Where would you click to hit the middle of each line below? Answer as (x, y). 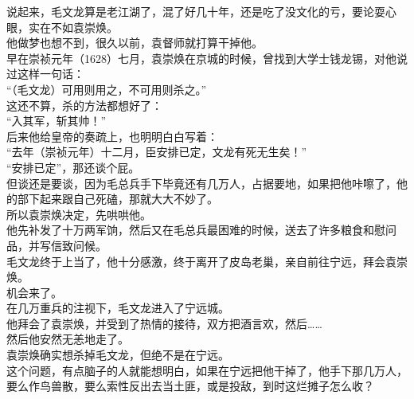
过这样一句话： (45, 74)
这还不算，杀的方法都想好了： (84, 105)
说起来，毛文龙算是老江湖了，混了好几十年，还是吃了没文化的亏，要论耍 (196, 11)
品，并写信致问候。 (57, 245)
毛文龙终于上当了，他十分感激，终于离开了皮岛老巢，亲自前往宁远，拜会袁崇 (207, 261)
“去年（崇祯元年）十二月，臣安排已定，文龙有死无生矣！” (157, 152)
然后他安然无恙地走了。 (68, 339)
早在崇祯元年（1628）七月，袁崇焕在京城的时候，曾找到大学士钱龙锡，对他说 (207, 58)
